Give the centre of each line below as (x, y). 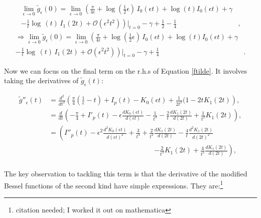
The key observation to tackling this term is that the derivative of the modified (126, 174)
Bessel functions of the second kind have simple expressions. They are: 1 (114, 184)
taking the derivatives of (41, 80)
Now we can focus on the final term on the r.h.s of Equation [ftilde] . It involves (126, 70)
